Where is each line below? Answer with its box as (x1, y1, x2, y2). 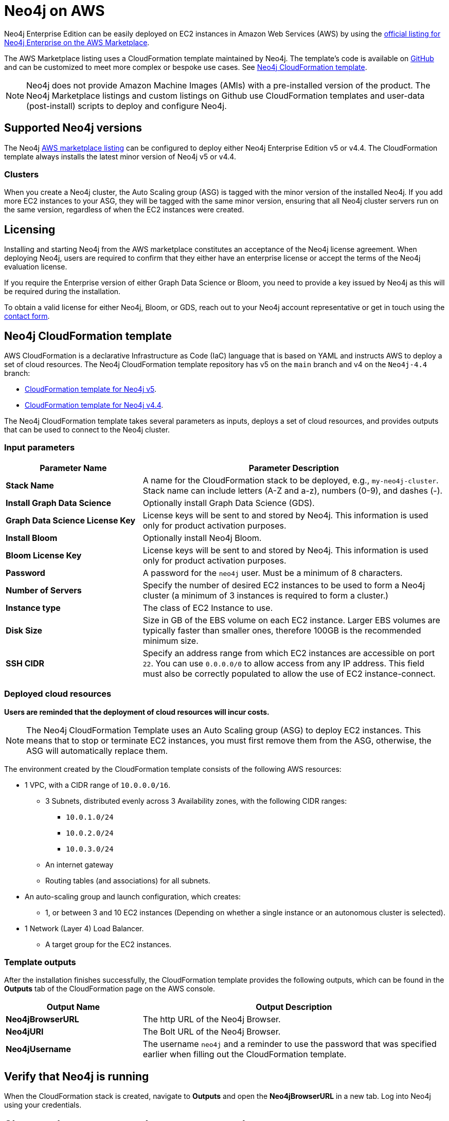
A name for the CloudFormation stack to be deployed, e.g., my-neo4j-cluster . (142, 475, 439, 485)
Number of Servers (6, 585, 82, 595)
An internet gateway (45, 860, 114, 869)
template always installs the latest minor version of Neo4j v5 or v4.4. (4, 152, 236, 161)
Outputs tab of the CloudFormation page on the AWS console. (4, 984, 215, 993)
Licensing (4, 223, 56, 236)
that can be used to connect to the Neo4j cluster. (4, 425, 170, 435)
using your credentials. (4, 1100, 82, 1110)
